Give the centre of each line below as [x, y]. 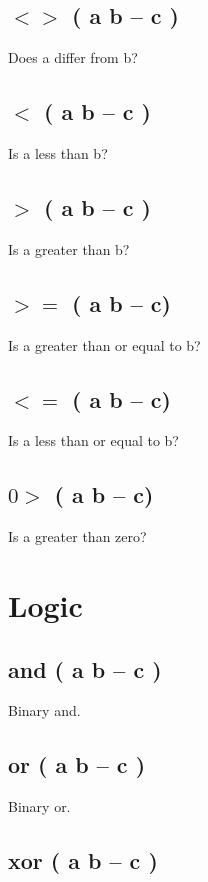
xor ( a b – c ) [83, 860]
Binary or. [39, 806]
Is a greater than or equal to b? [104, 344]
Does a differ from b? [73, 57]
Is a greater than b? [69, 248]
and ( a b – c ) [85, 668]
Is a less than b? [58, 153]
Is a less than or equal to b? [93, 440]
